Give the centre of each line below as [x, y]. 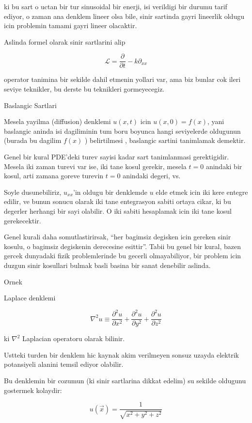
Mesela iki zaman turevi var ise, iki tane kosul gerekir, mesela [95, 166]
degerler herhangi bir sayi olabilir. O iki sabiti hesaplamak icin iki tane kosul [118, 211]
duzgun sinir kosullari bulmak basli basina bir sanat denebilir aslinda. [107, 265]
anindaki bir [224, 166]
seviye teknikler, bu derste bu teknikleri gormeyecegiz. [84, 89]
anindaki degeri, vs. [152, 176]
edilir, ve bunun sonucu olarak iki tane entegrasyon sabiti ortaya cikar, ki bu [118, 201]
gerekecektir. [23, 220]
